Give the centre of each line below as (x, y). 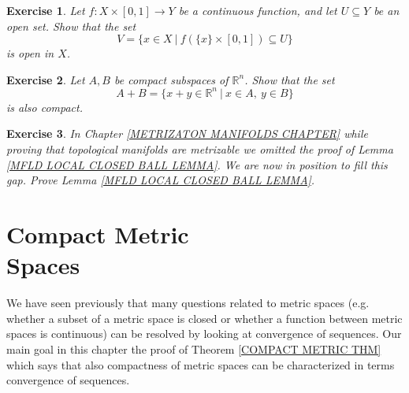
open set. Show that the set (71, 26)
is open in (30, 53)
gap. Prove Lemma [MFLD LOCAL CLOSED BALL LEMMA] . (161, 180)
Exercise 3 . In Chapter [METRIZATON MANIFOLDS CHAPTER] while (187, 133)
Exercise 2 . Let (46, 79)
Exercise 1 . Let (46, 10)
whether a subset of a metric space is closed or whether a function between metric (204, 318)
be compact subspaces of (171, 79)
